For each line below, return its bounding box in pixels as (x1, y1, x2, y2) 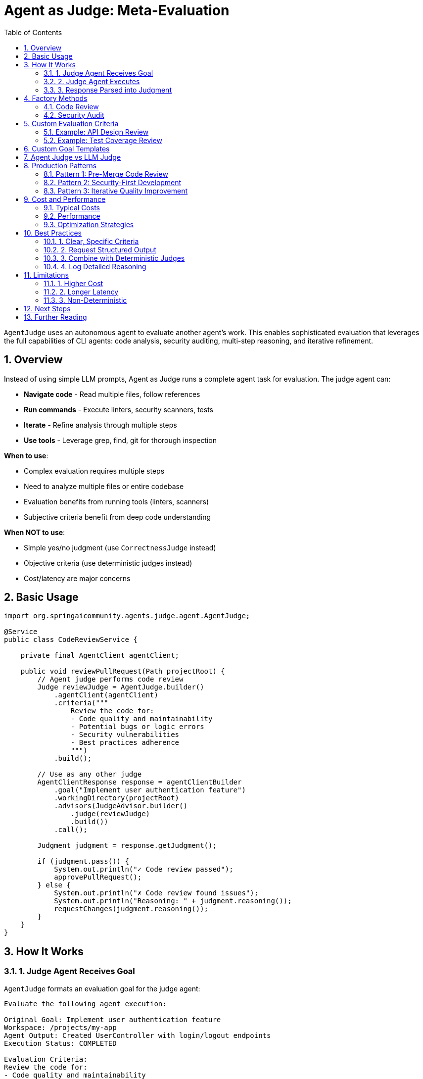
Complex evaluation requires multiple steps (24, 466, 165, 475)
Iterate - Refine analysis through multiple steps (24, 420, 177, 429)
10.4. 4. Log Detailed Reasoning (44, 262, 146, 271)
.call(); (54, 826, 88, 834)
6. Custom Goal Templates (24, 144, 110, 153)
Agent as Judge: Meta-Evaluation (4, 2, 230, 19)
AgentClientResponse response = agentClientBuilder (37, 778, 242, 786)
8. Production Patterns (24, 161, 97, 170)
